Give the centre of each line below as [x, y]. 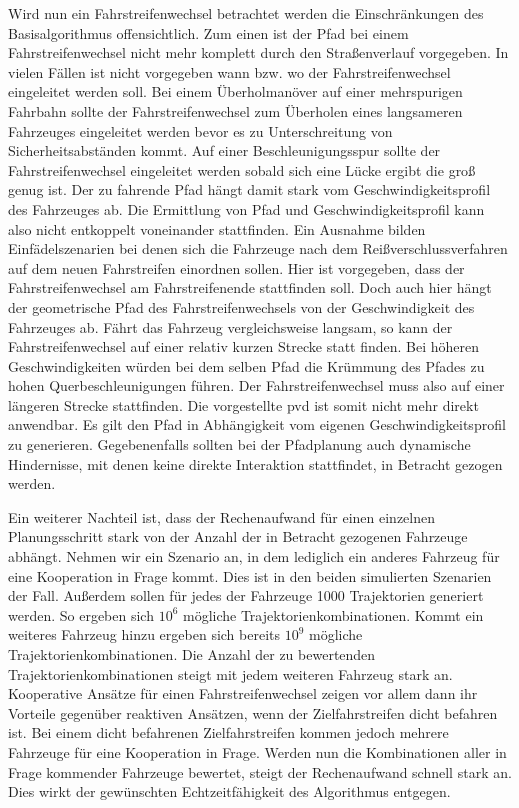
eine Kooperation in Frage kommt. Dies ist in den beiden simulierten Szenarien [250, 575]
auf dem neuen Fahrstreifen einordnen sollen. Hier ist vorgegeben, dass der [236, 267]
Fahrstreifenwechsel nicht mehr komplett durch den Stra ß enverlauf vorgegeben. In [258, 52]
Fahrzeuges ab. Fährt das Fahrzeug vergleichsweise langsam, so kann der [230, 326]
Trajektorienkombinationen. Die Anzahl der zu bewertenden [192, 654]
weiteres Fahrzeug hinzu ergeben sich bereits [144, 634]
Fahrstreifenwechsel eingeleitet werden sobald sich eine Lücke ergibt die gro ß [242, 169]
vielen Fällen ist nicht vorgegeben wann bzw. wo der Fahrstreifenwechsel [229, 71]
